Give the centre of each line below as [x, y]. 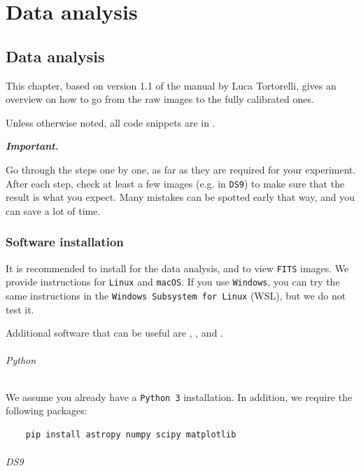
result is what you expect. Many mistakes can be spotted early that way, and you [180, 197]
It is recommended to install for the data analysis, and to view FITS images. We [177, 268]
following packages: [47, 410]
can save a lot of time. [53, 210]
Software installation [65, 242]
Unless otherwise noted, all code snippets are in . [111, 122]
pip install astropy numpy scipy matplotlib [131, 434]
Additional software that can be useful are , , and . [114, 333]
